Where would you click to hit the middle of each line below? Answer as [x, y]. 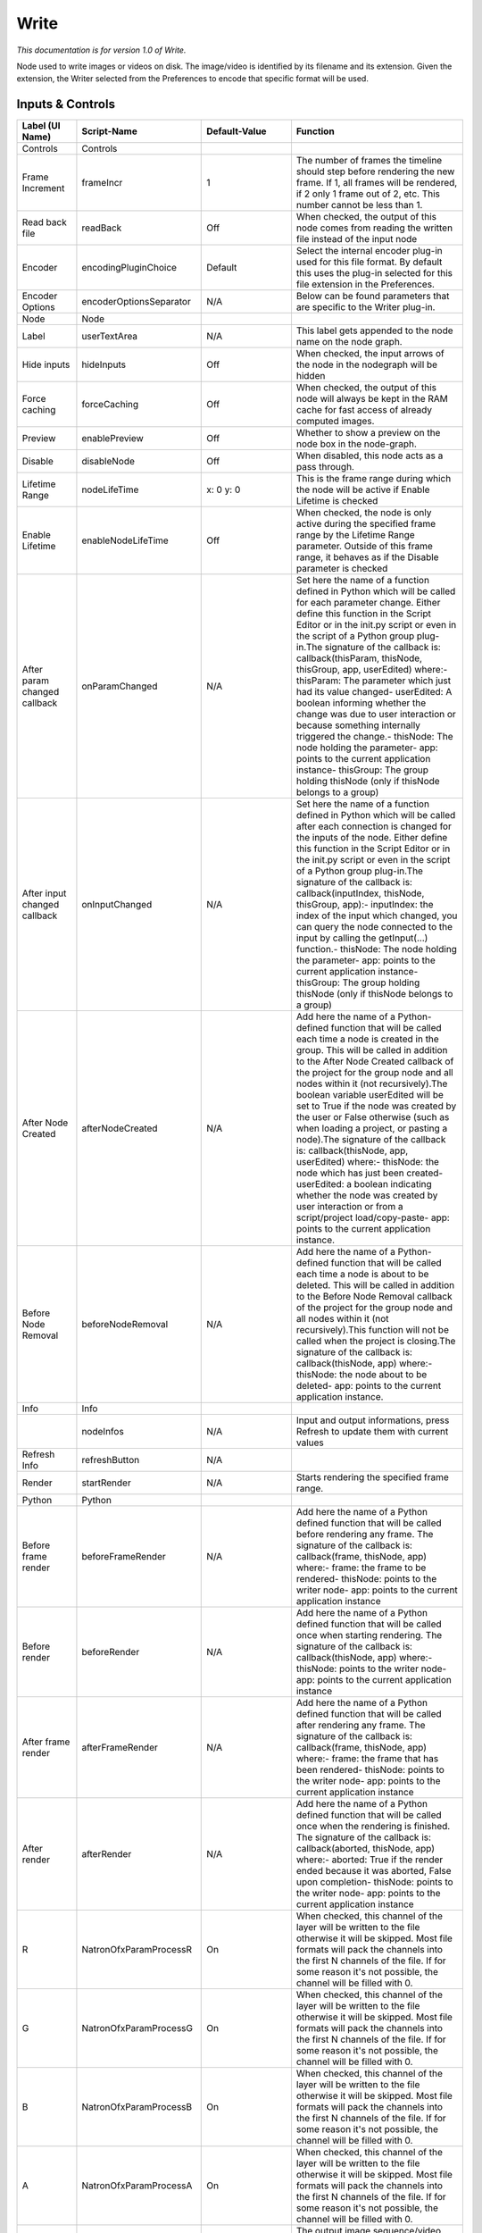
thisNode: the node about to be [361, 1375]
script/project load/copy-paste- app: [373, 1217]
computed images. [335, 422]
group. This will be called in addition [372, 1050]
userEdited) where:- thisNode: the [367, 1162]
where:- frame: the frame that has [367, 1759]
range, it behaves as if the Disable [367, 557]
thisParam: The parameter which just [373, 681]
